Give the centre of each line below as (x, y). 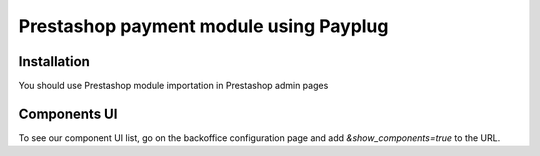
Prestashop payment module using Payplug (203, 26)
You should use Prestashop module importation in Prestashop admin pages (173, 86)
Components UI (68, 113)
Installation (54, 61)
